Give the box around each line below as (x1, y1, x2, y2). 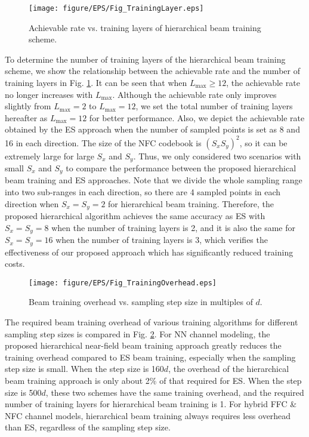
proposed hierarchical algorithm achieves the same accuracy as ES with (5, 210, 265, 222)
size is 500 (5, 386, 42, 398)
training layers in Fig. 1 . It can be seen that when (5, 76, 187, 89)
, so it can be (239, 136, 288, 149)
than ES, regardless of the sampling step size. (5, 421, 171, 433)
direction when (5, 197, 59, 210)
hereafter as (5, 111, 48, 124)
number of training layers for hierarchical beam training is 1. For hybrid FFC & (5, 398, 297, 410)
